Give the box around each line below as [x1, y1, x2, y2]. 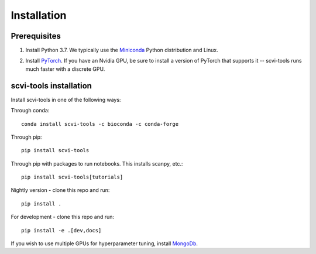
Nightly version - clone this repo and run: [11, 187, 110, 194]
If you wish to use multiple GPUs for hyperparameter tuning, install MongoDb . [11, 240, 198, 247]
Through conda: [11, 107, 50, 114]
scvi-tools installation [11, 81, 92, 91]
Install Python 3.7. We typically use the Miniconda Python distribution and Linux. [25, 47, 219, 54]
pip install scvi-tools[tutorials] [21, 174, 123, 181]
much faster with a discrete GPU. [25, 65, 105, 73]
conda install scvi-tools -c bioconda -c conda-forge [21, 121, 178, 127]
